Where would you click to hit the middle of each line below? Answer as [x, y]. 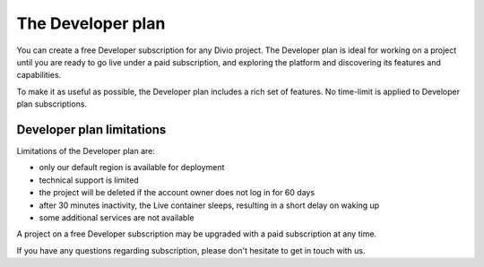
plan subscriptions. [52, 104]
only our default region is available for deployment [132, 168]
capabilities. [39, 75]
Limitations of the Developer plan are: [86, 151]
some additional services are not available [117, 217]
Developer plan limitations [91, 129]
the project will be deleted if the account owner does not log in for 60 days [177, 193]
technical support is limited [89, 180]
